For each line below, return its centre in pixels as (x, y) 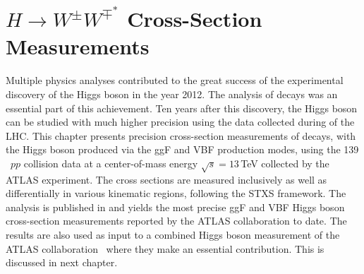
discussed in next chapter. (62, 262)
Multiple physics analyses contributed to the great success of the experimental (175, 80)
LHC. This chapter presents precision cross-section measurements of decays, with (181, 135)
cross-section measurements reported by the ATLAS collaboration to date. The (176, 221)
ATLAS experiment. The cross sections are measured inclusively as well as (166, 179)
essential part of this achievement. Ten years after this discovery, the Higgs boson (182, 108)
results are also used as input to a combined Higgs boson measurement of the (173, 235)
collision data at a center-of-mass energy (111, 163)
